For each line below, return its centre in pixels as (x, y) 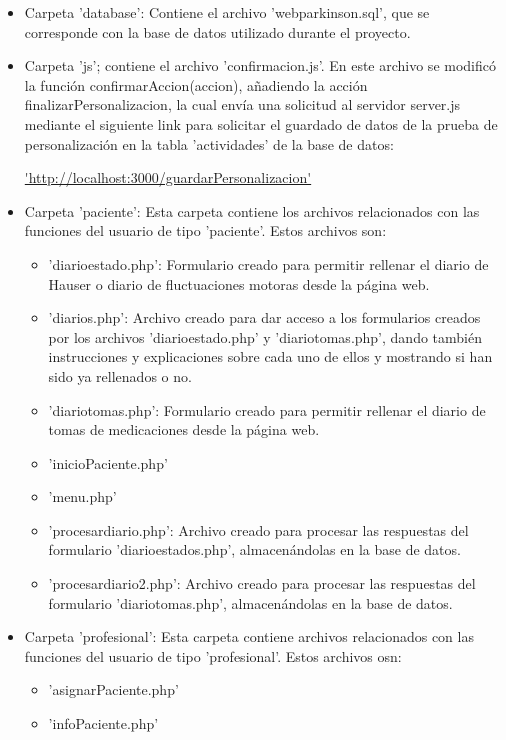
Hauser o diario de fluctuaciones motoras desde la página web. (239, 283)
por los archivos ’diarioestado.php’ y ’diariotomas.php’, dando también (265, 336)
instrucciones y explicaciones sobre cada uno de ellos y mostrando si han (270, 356)
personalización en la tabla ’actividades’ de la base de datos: (209, 143)
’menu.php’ (82, 496)
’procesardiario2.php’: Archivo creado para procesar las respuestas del (262, 583)
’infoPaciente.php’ (103, 723)
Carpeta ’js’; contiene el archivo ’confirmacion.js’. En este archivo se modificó (260, 65)
